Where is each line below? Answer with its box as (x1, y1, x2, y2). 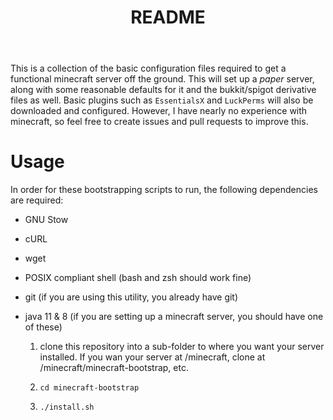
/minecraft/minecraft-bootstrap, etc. (39, 362, 189, 374)
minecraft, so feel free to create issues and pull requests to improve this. (10, 116, 309, 128)
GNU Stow (24, 214, 69, 226)
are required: (10, 194, 64, 206)
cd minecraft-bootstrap (39, 383, 140, 393)
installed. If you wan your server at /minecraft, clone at (39, 351, 266, 363)
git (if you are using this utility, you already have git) (24, 291, 239, 303)
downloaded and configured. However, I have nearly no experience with (10, 105, 308, 117)
